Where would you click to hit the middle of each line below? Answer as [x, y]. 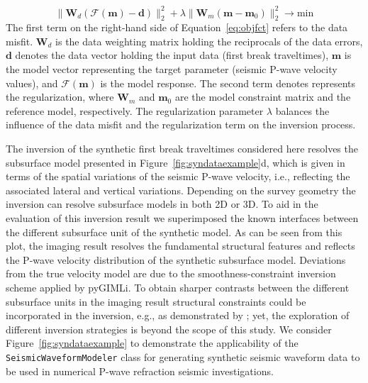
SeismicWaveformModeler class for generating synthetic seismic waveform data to [183, 356]
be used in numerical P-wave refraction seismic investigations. [140, 371]
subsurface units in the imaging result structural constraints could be [156, 301]
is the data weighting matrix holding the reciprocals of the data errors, [209, 41]
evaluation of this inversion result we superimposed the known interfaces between [182, 218]
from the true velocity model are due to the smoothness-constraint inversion [171, 273]
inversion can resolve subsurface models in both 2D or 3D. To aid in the [162, 204]
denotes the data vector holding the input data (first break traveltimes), [172, 55]
